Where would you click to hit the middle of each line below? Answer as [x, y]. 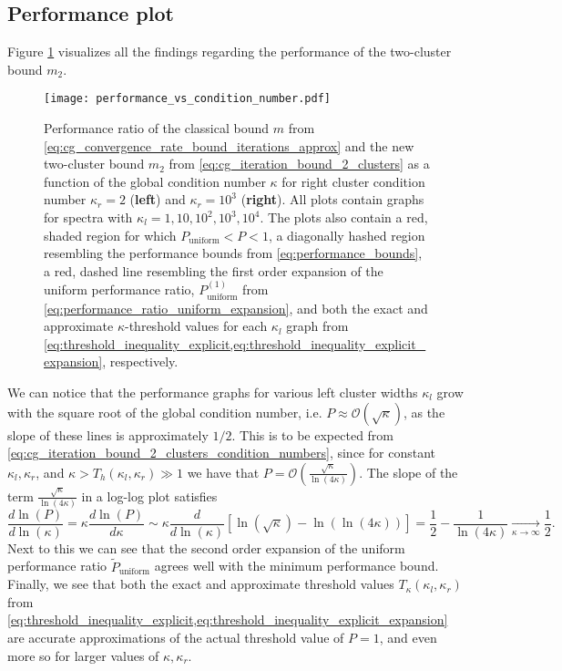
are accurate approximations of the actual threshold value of [176, 638]
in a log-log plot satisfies [149, 496]
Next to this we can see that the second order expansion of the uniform [206, 547]
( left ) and [158, 199]
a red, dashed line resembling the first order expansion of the [214, 270]
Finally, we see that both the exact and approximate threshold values [201, 584]
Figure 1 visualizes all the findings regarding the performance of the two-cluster [230, 52]
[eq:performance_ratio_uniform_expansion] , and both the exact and [236, 308]
